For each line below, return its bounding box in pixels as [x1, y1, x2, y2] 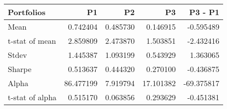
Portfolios [8, 6, 46, 18]
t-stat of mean [8, 35, 56, 46]
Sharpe [8, 63, 32, 74]
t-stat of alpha [8, 91, 57, 103]
